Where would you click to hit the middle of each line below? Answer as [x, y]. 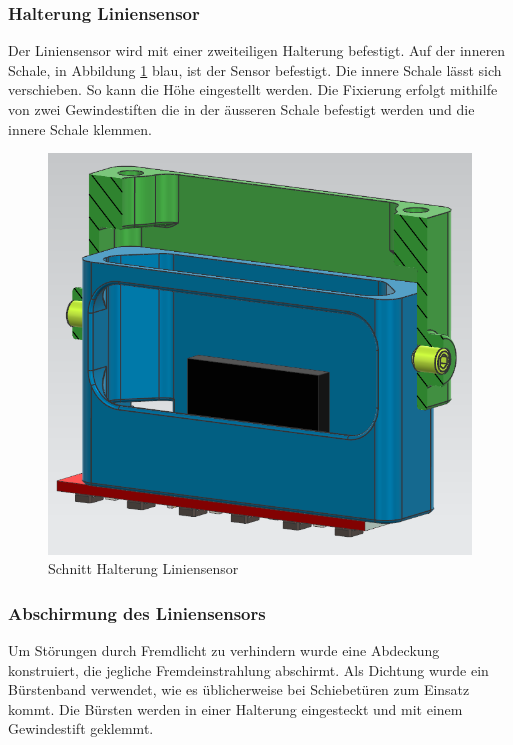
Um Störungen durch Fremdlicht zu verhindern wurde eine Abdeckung [224, 650]
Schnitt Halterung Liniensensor [143, 568]
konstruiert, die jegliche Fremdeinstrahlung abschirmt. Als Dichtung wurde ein [248, 669]
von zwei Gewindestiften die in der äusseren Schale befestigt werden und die [241, 109]
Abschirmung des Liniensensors [137, 612]
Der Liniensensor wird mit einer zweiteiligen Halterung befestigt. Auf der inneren [257, 50]
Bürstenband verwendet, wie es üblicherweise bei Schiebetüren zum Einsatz [239, 689]
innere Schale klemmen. [80, 128]
